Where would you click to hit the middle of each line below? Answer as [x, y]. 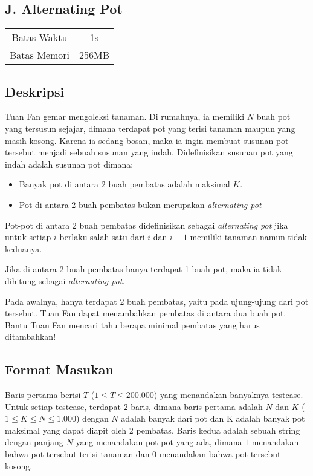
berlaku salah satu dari [102, 237]
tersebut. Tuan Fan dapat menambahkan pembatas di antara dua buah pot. [146, 313]
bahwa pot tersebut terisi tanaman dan [77, 454]
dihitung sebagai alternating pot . [65, 280]
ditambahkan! [31, 337]
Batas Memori [40, 55]
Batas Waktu [40, 37]
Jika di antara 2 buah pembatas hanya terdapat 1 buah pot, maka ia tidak [144, 269]
